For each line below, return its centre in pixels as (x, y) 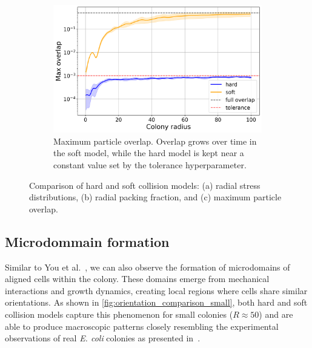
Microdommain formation (87, 241)
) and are (276, 314)
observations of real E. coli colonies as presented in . (103, 338)
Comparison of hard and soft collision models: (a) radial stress (145, 185)
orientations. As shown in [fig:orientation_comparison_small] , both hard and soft (156, 302)
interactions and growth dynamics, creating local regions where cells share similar (156, 290)
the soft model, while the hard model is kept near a (149, 153)
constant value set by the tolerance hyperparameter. (150, 165)
